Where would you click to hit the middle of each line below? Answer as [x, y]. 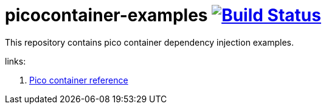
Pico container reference [79, 80]
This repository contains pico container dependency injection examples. [150, 42]
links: [16, 61]
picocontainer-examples [106, 15]
